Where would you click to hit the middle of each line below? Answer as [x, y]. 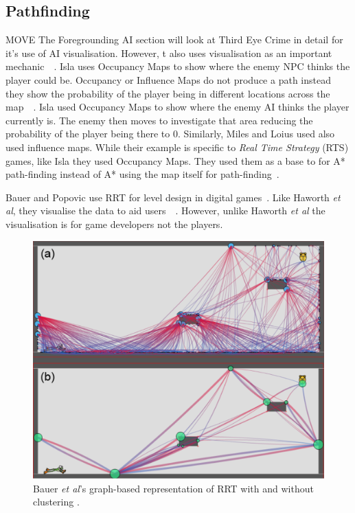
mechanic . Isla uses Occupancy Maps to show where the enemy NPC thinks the [178, 66]
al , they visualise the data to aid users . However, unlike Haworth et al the [165, 210]
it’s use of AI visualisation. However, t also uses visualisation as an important [169, 53]
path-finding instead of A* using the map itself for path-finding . [142, 174]
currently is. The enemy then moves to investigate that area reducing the [159, 120]
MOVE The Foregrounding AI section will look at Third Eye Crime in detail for [174, 39]
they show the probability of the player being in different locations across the [168, 93]
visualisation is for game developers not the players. [114, 224]
